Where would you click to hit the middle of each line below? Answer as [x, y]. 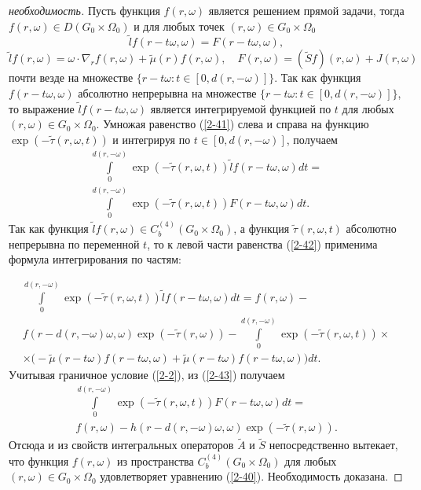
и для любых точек [179, 26]
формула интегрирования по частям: [95, 259]
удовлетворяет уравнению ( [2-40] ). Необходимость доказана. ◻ [251, 476]
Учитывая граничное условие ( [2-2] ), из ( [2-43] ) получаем [147, 375]
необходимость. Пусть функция [84, 10]
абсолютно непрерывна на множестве [167, 93]
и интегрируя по [152, 139]
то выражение [42, 108]
